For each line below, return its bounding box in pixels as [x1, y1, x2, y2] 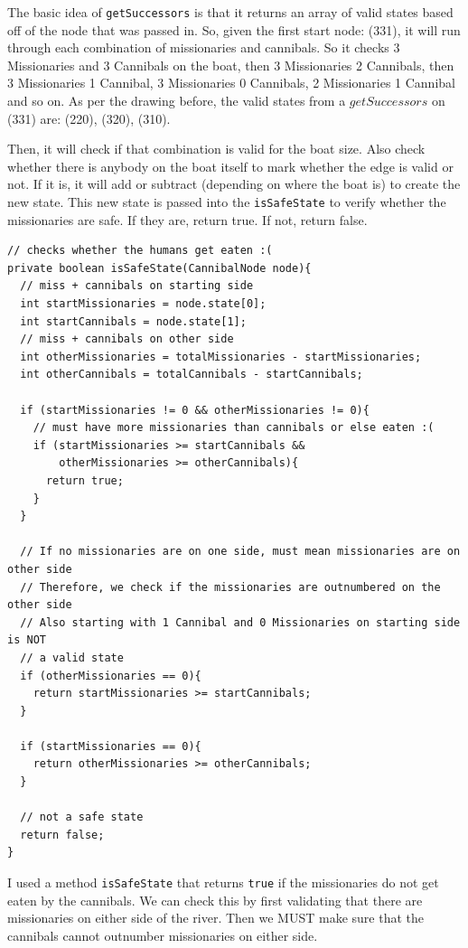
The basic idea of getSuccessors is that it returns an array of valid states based [7, 3, 454, 21]
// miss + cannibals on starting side [20, 279, 254, 293]
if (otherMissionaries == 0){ [20, 669, 201, 682]
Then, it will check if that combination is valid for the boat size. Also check [7, 139, 426, 158]
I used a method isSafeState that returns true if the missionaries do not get [7, 873, 439, 892]
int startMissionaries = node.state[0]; [20, 297, 267, 311]
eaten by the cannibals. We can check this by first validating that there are [7, 890, 423, 909]
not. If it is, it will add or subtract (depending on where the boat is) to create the [7, 174, 461, 193]
